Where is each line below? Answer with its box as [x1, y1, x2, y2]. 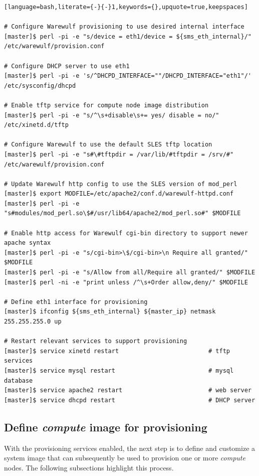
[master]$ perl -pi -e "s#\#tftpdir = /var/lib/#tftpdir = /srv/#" [4, 150, 234, 158]
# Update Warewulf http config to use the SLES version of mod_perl [4, 180, 237, 188]
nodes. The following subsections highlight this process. [4, 462, 174, 472]
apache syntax [4, 239, 51, 247]
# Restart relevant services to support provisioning [4, 338, 187, 345]
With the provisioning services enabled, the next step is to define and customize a [4, 442, 255, 453]
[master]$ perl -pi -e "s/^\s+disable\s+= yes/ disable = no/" [4, 111, 219, 119]
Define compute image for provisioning [4, 419, 207, 434]
